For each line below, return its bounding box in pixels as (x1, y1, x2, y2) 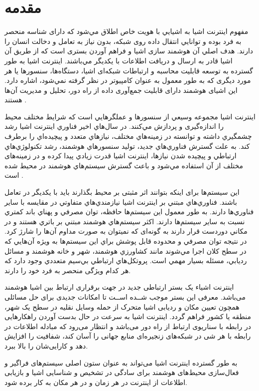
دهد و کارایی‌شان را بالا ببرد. (4, 340, 88, 351)
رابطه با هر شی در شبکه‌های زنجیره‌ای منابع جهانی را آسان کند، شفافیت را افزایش (4, 331, 251, 341)
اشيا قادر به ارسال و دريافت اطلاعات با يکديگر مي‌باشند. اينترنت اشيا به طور (4, 55, 233, 65)
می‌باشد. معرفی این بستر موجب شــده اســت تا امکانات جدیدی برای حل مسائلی (4, 291, 246, 302)
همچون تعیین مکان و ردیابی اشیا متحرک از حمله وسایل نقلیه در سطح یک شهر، (4, 301, 240, 312)
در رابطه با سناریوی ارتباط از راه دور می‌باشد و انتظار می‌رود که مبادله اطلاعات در (4, 321, 252, 331)
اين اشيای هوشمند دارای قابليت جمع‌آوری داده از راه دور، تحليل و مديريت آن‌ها (4, 84, 238, 95)
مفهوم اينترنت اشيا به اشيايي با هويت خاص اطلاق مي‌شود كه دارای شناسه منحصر (4, 26, 249, 36)
